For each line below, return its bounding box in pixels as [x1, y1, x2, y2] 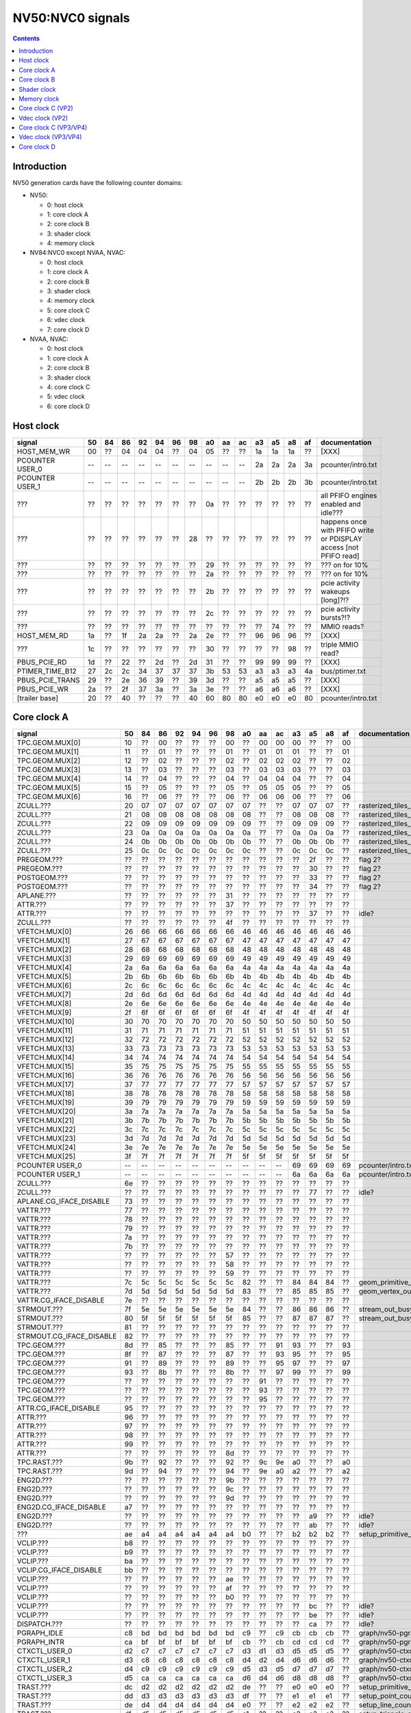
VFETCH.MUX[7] [16, 990, 71, 1000]
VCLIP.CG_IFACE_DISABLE [16, 1566, 103, 1575]
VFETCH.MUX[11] [16, 1026, 73, 1035]
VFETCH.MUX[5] [16, 972, 72, 981]
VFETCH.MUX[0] [16, 927, 72, 937]
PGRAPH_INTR [16, 1638, 65, 1647]
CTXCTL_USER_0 [16, 1647, 73, 1656]
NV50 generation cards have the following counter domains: [12, 178, 183, 186]
